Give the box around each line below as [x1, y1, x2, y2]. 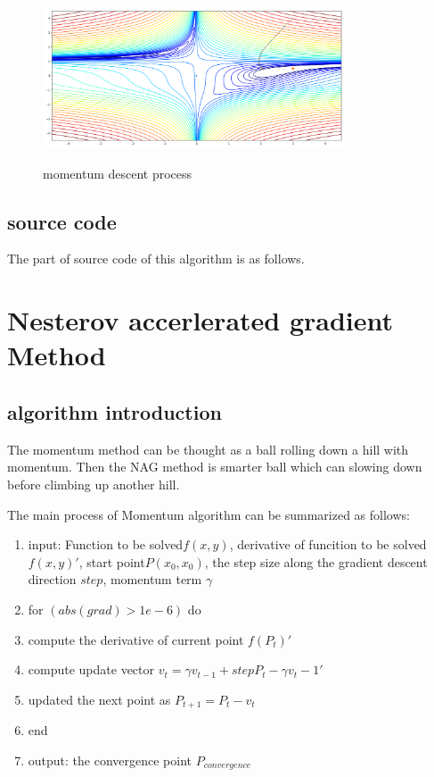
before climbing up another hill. [7, 474, 180, 493]
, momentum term [102, 570, 202, 589]
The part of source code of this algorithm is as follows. [7, 249, 305, 268]
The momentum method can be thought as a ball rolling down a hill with [7, 439, 409, 458]
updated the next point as [28, 689, 171, 708]
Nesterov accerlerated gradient [7, 302, 394, 338]
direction [28, 570, 77, 589]
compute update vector [28, 660, 155, 679]
